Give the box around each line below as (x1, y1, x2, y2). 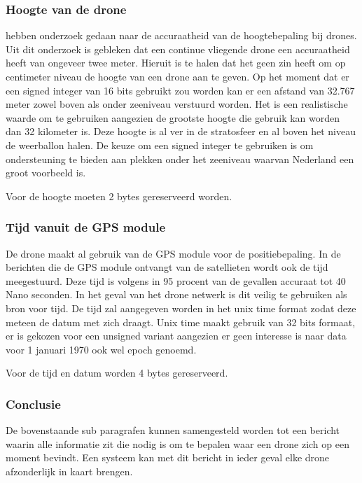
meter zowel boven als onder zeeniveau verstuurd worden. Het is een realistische (6, 97, 348, 111)
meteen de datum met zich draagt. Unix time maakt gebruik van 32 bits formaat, (6, 314, 356, 329)
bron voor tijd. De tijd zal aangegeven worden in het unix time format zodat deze (6, 300, 356, 315)
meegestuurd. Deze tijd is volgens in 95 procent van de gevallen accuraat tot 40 (6, 273, 346, 288)
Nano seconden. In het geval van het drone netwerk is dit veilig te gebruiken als (6, 287, 347, 302)
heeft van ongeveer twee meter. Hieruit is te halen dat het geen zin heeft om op (6, 55, 346, 70)
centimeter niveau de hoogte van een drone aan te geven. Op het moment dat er (6, 69, 349, 83)
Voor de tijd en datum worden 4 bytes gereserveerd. (6, 365, 228, 380)
